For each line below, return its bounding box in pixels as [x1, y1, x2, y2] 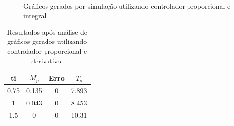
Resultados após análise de [7, 26, 88, 37]
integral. [23, 10, 48, 21]
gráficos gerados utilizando [7, 36, 87, 46]
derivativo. [31, 55, 63, 65]
